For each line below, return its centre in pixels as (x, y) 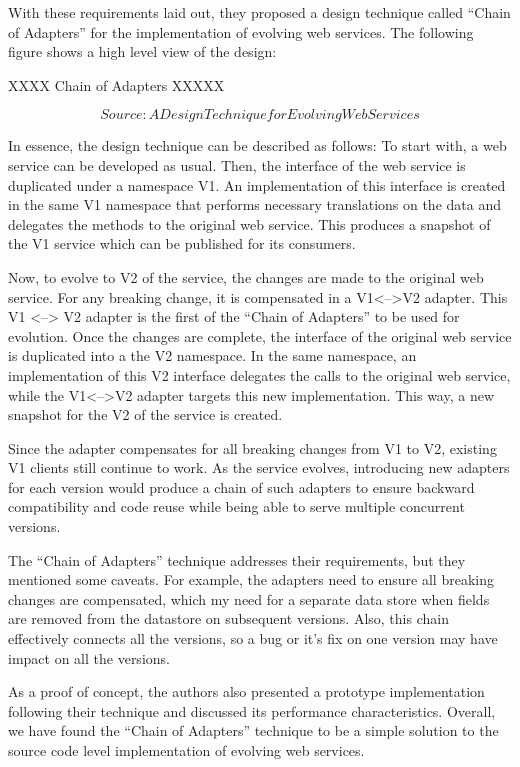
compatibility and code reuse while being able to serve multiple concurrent (236, 506)
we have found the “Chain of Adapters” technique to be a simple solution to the (253, 730)
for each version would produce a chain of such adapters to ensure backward (241, 486)
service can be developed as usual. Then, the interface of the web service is (237, 164)
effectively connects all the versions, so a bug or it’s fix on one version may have (253, 638)
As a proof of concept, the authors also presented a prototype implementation (246, 691)
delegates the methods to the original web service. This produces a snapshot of (249, 223)
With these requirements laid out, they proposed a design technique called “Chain (259, 12)
